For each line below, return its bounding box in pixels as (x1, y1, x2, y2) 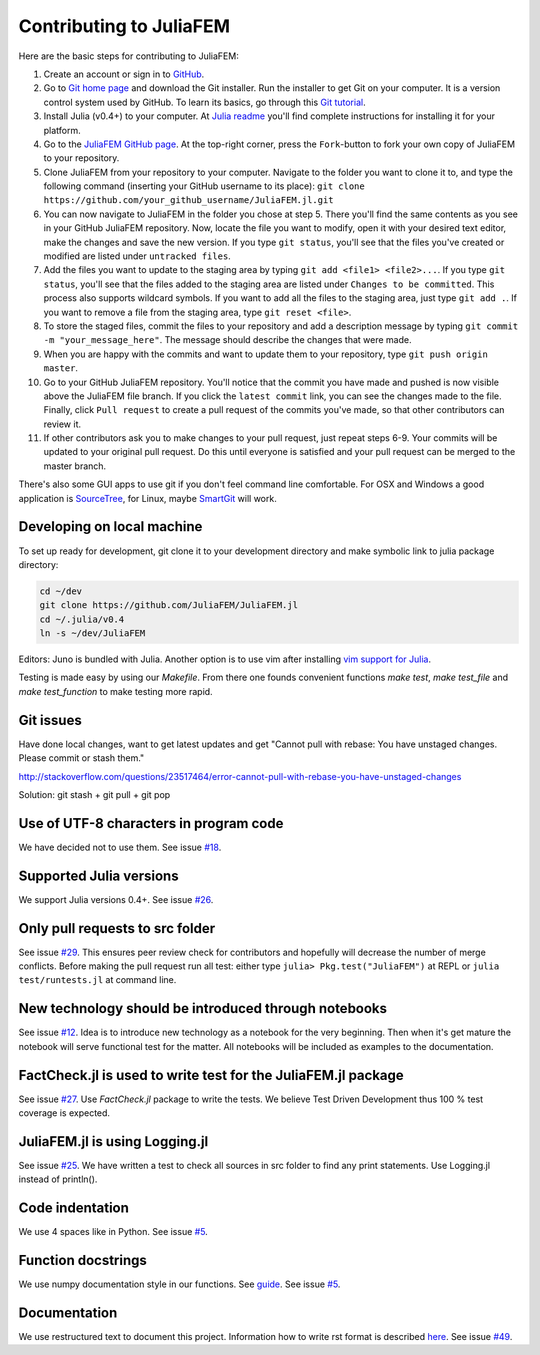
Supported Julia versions (18, 867, 179, 884)
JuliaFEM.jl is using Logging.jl (18, 1133, 209, 1150)
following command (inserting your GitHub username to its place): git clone (43, 180, 365, 192)
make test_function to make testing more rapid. (18, 685, 214, 697)
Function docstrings (18, 1252, 147, 1269)
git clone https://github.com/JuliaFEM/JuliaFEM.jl (39, 600, 299, 611)
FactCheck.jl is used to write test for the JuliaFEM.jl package (18, 1066, 404, 1084)
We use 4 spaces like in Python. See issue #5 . (18, 1226, 209, 1238)
